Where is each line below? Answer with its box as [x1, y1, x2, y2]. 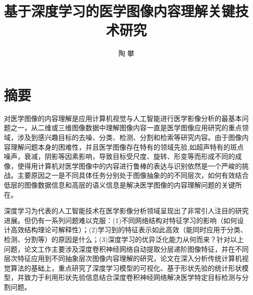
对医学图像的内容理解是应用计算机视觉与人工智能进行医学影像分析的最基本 [4, 113, 242, 123]
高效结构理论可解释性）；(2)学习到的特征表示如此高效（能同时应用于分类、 [10, 225, 247, 235]
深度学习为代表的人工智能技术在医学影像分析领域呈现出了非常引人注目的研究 [4, 206, 249, 216]
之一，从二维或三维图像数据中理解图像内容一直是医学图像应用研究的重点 [10, 122, 242, 133]
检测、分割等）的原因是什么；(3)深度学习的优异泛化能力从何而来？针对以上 [4, 234, 244, 244]
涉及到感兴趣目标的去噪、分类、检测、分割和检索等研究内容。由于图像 [17, 132, 242, 142]
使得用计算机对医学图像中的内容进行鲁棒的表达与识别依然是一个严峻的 [17, 160, 242, 171]
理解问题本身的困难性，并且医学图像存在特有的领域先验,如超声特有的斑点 [10, 141, 244, 152]
